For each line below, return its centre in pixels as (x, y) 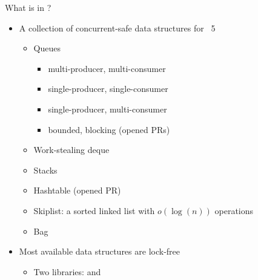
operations (234, 210)
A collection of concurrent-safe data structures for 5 (117, 28)
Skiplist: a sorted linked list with (94, 210)
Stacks (45, 170)
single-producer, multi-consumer (107, 109)
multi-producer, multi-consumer (107, 68)
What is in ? (28, 7)
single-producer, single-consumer (108, 89)
